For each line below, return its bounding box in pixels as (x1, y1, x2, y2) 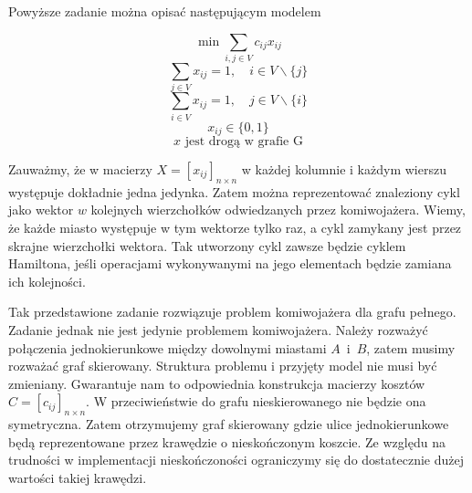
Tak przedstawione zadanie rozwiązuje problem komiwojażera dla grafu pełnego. (8, 302, 456, 321)
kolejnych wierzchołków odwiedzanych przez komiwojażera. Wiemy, (90, 200, 466, 219)
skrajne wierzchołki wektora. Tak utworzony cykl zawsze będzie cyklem (8, 236, 406, 255)
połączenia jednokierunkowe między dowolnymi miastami (8, 338, 327, 357)
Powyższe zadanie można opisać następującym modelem (8, 2, 321, 20)
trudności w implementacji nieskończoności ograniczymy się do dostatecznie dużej (8, 450, 464, 469)
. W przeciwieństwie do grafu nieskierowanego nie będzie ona (86, 392, 426, 411)
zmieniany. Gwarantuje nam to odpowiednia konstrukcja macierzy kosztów (8, 373, 425, 393)
